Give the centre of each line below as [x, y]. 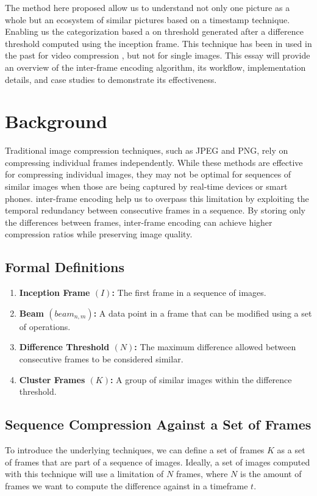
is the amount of [271, 474]
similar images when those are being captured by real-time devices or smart [146, 186]
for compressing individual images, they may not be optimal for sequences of [148, 174]
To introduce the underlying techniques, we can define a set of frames [135, 450]
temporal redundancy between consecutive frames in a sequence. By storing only [155, 210]
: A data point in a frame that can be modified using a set [203, 313]
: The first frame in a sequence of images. [189, 293]
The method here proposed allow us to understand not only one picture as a [148, 7]
